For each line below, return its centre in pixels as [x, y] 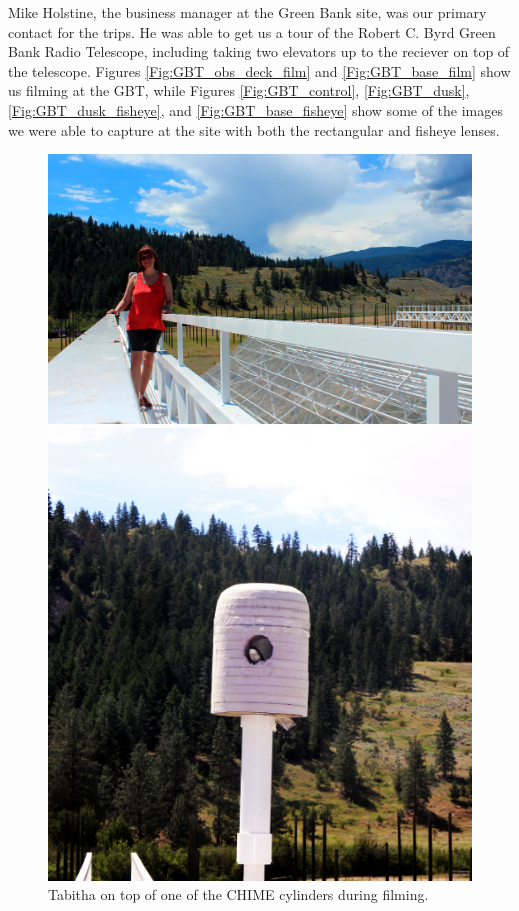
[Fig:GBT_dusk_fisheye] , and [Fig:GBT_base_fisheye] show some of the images [256, 109]
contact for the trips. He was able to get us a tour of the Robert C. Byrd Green [252, 31]
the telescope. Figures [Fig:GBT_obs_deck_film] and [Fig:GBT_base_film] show [259, 70]
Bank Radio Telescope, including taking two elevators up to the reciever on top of [259, 51]
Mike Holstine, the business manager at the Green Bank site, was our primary [247, 12]
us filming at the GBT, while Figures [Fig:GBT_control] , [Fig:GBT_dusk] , [239, 90]
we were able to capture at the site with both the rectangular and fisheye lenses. [254, 129]
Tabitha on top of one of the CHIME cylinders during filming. [238, 894]
